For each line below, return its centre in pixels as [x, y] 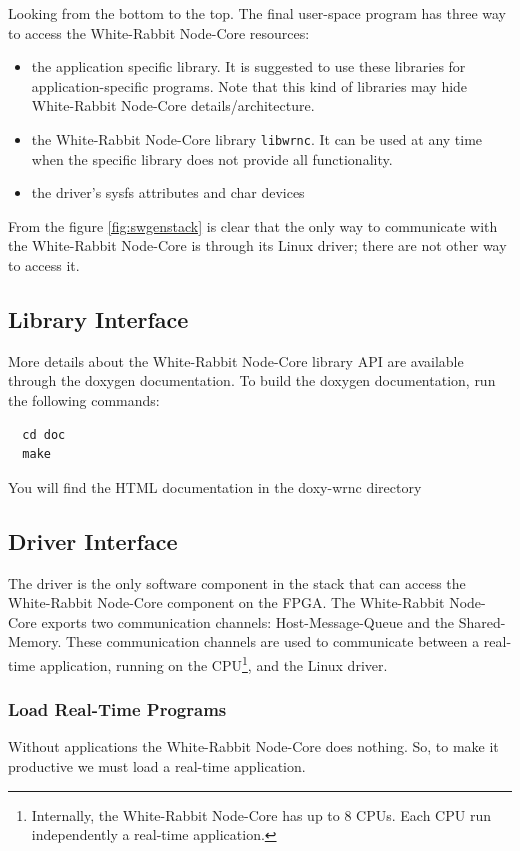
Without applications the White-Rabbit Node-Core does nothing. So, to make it [253, 746]
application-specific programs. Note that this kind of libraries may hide [249, 85]
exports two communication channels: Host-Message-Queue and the [248, 621]
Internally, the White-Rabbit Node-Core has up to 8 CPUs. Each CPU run [261, 814]
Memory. [35, 641]
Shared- [482, 621]
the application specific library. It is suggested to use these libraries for [248, 66]
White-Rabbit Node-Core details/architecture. [173, 105]
